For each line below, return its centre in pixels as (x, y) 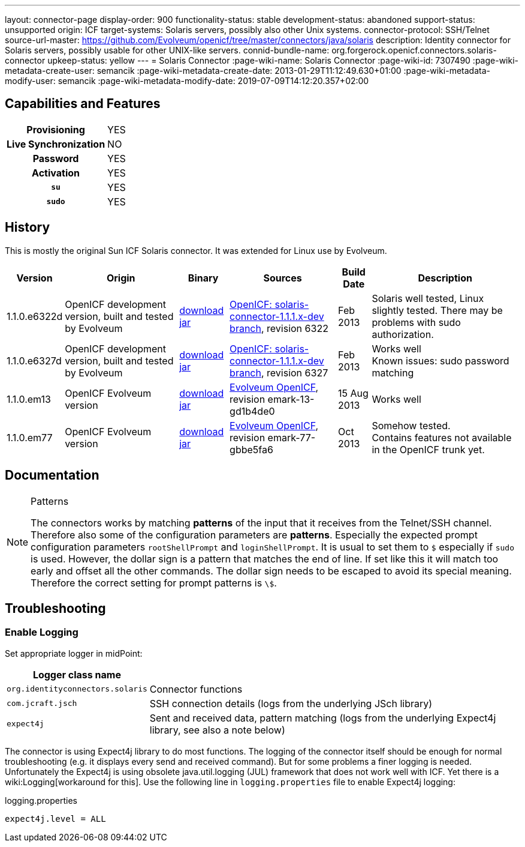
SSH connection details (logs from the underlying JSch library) (291, 703)
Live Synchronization (56, 144)
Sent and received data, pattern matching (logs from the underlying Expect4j (323, 718)
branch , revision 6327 (279, 372)
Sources (283, 278)
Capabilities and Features (83, 104)
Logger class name (77, 674)
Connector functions (196, 689)
